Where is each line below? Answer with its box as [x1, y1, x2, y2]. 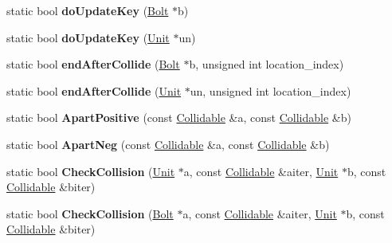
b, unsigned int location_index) [189, 56, 344, 73]
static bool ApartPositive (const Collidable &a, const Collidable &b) [6, 109, 351, 126]
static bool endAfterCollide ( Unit [6, 82, 182, 99]
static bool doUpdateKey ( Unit [6, 29, 170, 45]
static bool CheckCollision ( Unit [6, 163, 175, 179]
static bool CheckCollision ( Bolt [6, 205, 174, 221]
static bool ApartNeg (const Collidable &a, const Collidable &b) [6, 135, 330, 152]
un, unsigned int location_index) [190, 82, 351, 99]
